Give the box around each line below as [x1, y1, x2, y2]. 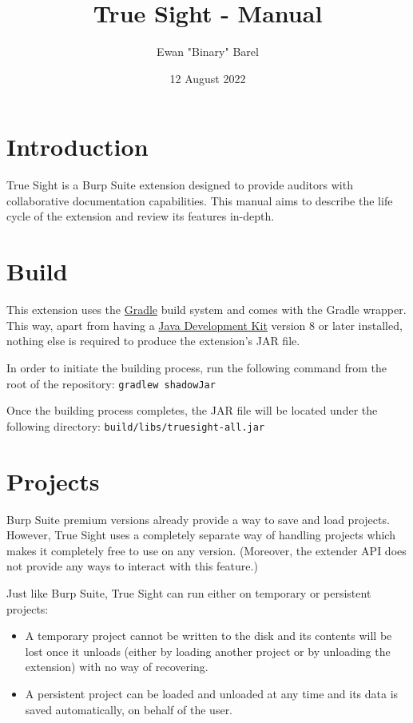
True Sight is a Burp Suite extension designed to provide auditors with [6, 177, 353, 193]
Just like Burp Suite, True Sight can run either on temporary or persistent [6, 584, 371, 601]
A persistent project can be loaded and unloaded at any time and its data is [25, 685, 399, 701]
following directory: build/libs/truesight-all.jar [6, 417, 265, 434]
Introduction [6, 130, 149, 163]
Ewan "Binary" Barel [157, 43, 259, 60]
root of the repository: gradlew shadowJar [6, 375, 216, 391]
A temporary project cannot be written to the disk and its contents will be [25, 627, 392, 644]
